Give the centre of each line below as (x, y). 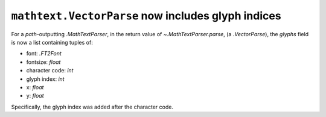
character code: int (50, 71)
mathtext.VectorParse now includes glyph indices (146, 16)
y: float (35, 96)
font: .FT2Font (44, 54)
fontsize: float (43, 62)
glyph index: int (45, 79)
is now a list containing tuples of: (52, 42)
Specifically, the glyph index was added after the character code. (92, 107)
